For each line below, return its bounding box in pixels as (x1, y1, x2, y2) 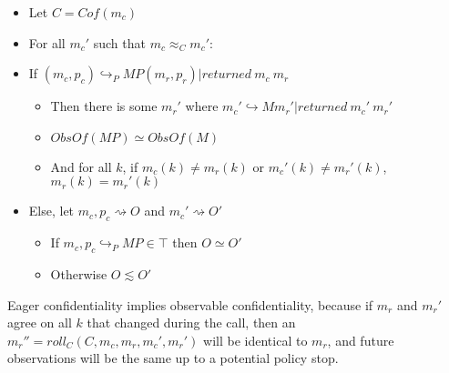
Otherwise (50, 264, 107, 283)
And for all (50, 156, 112, 176)
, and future (327, 330, 394, 349)
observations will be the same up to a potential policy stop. (7, 348, 339, 368)
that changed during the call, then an (87, 313, 296, 332)
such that (93, 33, 146, 52)
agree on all (7, 313, 72, 332)
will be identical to (203, 330, 308, 349)
